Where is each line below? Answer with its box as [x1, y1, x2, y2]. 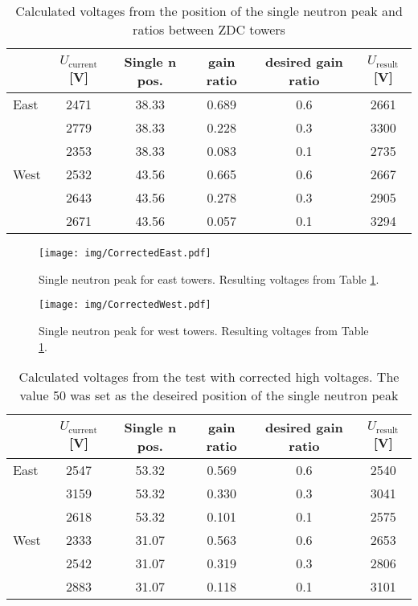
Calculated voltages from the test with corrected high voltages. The [18, 367, 400, 387]
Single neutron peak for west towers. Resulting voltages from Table [39, 321, 369, 338]
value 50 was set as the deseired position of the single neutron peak [19, 386, 399, 405]
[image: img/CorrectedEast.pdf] [39, 248, 211, 259]
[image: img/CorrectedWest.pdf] [39, 299, 211, 311]
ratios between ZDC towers [133, 20, 285, 39]
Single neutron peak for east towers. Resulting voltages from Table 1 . [39, 270, 379, 287]
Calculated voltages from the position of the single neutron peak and [15, 2, 403, 20]
